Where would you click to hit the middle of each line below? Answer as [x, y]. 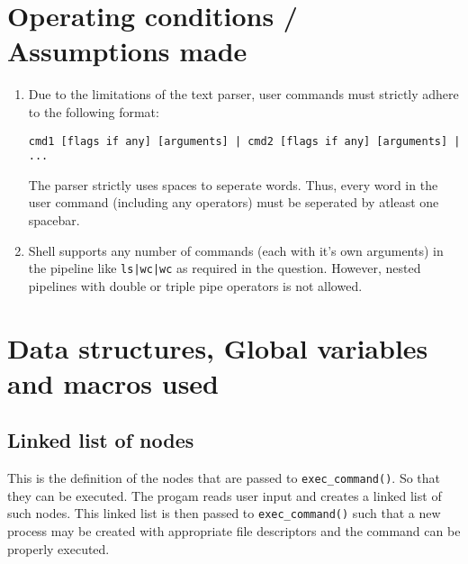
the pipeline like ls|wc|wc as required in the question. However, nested [225, 268]
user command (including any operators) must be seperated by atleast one [234, 202]
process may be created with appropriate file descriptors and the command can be [234, 531]
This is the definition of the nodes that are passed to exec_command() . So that [224, 478]
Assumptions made [127, 51]
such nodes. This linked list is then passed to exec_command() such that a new [224, 513]
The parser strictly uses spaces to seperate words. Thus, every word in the [233, 184]
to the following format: [94, 111]
